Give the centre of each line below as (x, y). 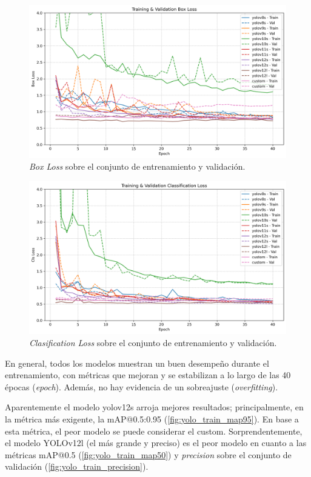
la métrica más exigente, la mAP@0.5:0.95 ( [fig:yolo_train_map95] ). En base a (152, 419)
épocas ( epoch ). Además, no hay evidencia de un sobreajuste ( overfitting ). (142, 386)
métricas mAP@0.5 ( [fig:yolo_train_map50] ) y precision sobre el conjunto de (148, 454)
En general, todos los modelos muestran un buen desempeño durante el (137, 363)
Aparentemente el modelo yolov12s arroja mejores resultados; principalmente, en (154, 407)
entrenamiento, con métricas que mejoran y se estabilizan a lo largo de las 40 (148, 375)
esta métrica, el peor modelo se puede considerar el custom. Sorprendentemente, (154, 431)
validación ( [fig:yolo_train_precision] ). (77, 466)
